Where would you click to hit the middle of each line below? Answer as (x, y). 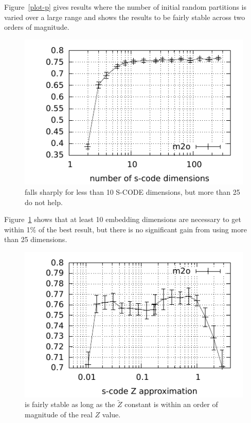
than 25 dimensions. (36, 239)
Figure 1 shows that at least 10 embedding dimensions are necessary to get (123, 219)
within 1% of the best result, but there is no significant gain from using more (126, 229)
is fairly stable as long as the (70, 404)
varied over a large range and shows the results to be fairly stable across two (125, 17)
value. (111, 415)
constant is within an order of (171, 404)
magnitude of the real (59, 415)
